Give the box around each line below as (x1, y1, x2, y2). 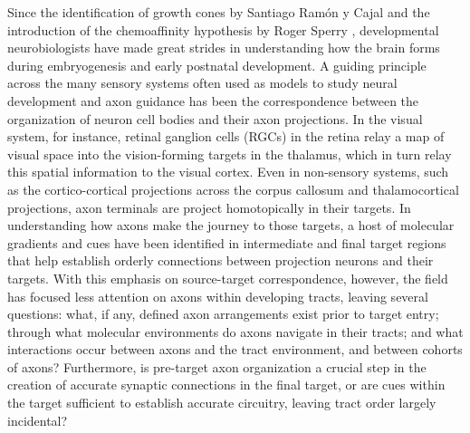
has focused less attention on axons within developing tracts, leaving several (7, 286, 428, 305)
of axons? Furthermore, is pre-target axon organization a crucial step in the (7, 357, 427, 376)
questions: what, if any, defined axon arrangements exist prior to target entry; (7, 304, 439, 323)
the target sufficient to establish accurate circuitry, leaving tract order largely (7, 393, 436, 412)
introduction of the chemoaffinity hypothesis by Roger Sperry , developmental (7, 20, 439, 39)
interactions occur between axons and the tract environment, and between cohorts (7, 340, 463, 359)
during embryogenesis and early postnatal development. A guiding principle (7, 55, 427, 74)
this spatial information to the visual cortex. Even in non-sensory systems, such (7, 162, 449, 181)
